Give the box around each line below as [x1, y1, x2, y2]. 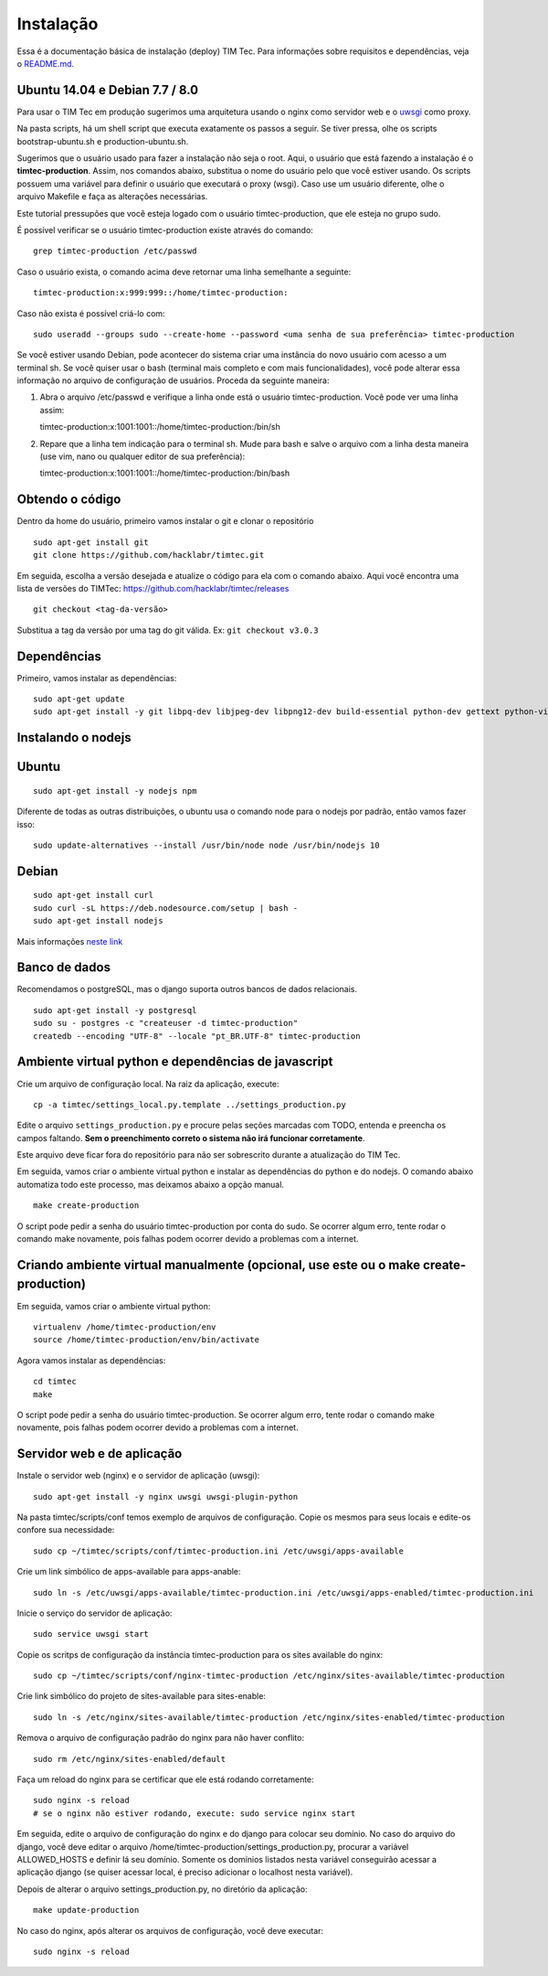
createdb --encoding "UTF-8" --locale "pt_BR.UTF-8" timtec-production [33, 1031, 361, 1041]
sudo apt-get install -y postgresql [33, 1005, 197, 1015]
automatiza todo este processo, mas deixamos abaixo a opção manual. [16, 1179, 285, 1190]
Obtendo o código [16, 492, 121, 507]
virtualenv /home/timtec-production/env [33, 1321, 216, 1332]
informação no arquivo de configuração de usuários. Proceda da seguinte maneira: [16, 375, 330, 386]
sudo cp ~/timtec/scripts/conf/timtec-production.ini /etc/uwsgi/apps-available [33, 1545, 405, 1556]
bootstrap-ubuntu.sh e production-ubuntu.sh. [16, 135, 189, 146]
